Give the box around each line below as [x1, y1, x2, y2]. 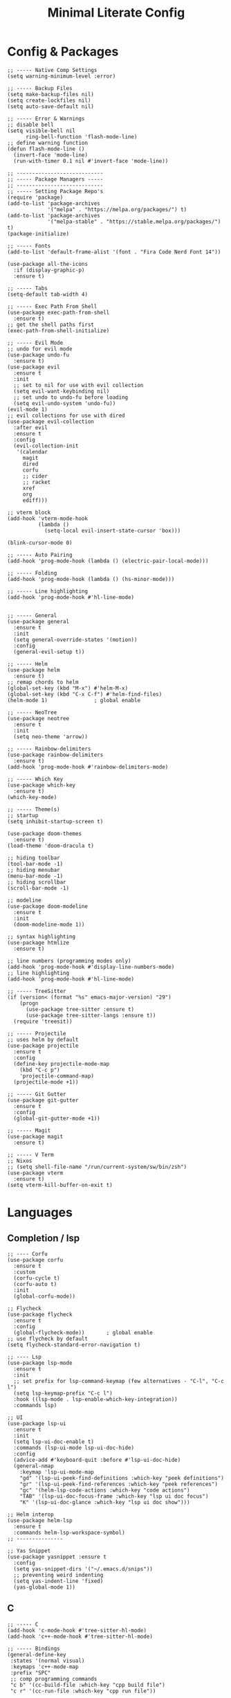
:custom [13, 1269, 36, 1276]
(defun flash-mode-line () [7, 145, 85, 152]
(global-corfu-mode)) [13, 1293, 76, 1300]
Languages [7, 1205, 73, 1220]
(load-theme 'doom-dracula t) [7, 842, 95, 849]
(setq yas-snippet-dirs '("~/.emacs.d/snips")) [13, 1565, 154, 1573]
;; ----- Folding [7, 569, 57, 576]
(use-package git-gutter [7, 1096, 79, 1104]
